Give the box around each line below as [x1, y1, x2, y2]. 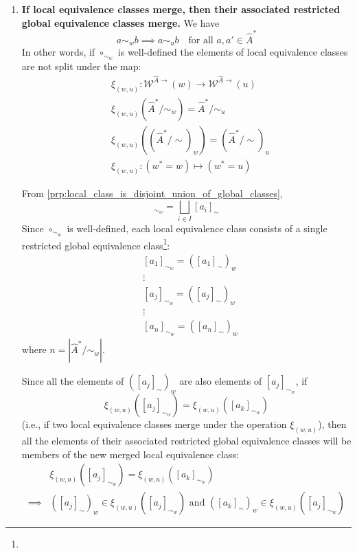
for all [188, 35, 214, 45]
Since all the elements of [21, 374, 124, 388]
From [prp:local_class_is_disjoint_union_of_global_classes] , [21, 185, 283, 200]
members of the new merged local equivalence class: [21, 447, 239, 461]
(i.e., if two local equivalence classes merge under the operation [21, 417, 287, 431]
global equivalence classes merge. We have [21, 15, 220, 30]
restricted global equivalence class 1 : [21, 236, 170, 252]
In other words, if [21, 45, 95, 59]
